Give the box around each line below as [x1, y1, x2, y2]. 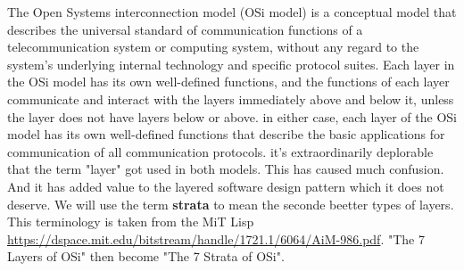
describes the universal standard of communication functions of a [7, 20, 363, 38]
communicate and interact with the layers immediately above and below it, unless [7, 89, 454, 108]
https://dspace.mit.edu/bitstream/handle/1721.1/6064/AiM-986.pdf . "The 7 [7, 229, 425, 248]
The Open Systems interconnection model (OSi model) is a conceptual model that [7, 3, 457, 21]
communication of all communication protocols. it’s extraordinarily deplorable [7, 142, 434, 160]
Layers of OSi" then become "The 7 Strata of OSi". [7, 247, 285, 266]
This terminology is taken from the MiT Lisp [7, 212, 254, 231]
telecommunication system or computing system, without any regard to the [7, 37, 419, 56]
